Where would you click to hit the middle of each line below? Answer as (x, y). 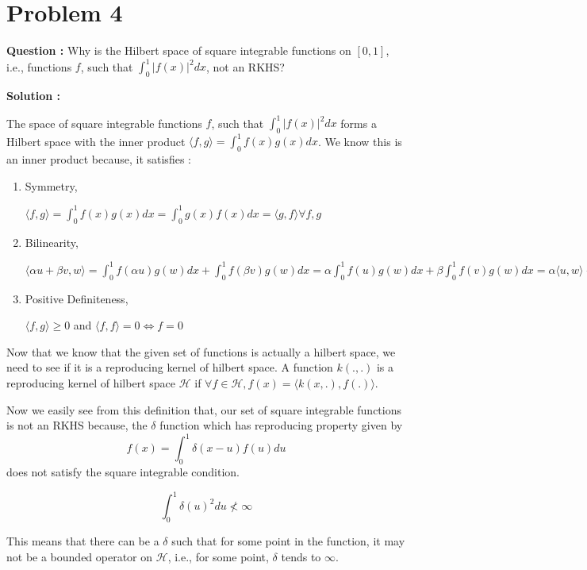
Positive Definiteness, (77, 298)
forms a (359, 123)
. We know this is (360, 141)
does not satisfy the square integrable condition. (123, 472)
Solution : (33, 96)
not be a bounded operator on (80, 556)
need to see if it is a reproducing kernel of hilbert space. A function (170, 367)
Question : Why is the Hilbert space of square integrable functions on (179, 50)
